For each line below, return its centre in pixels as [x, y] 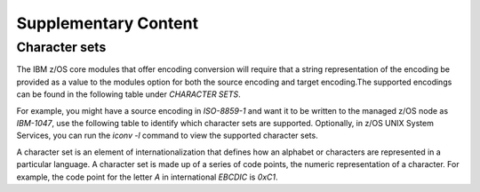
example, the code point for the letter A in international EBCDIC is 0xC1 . [148, 177]
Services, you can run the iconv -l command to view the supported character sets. [168, 136]
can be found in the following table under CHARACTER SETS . [129, 94]
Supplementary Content [108, 23]
